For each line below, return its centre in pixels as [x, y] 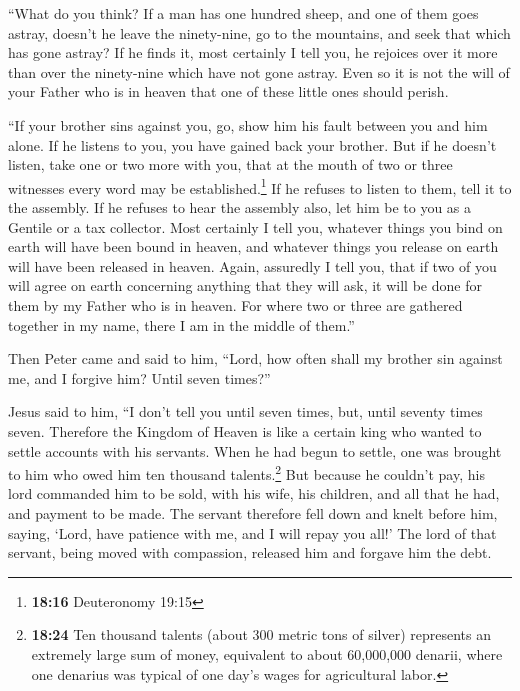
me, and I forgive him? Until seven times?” [139, 377]
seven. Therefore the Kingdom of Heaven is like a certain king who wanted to [245, 430]
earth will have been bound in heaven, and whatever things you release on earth [253, 246]
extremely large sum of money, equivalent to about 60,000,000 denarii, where [267, 653]
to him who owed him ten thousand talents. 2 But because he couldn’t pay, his [246, 472]
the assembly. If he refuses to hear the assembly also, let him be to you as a [240, 207]
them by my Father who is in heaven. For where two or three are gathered [235, 304]
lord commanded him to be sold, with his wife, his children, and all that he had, [254, 493]
